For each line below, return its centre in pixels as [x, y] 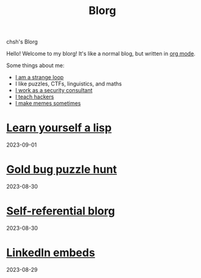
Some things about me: [36, 65]
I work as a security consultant [54, 90]
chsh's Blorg [22, 42]
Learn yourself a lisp [59, 128]
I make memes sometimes [48, 103]
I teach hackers [34, 97]
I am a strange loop [39, 78]
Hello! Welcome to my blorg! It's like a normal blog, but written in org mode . [101, 54]
